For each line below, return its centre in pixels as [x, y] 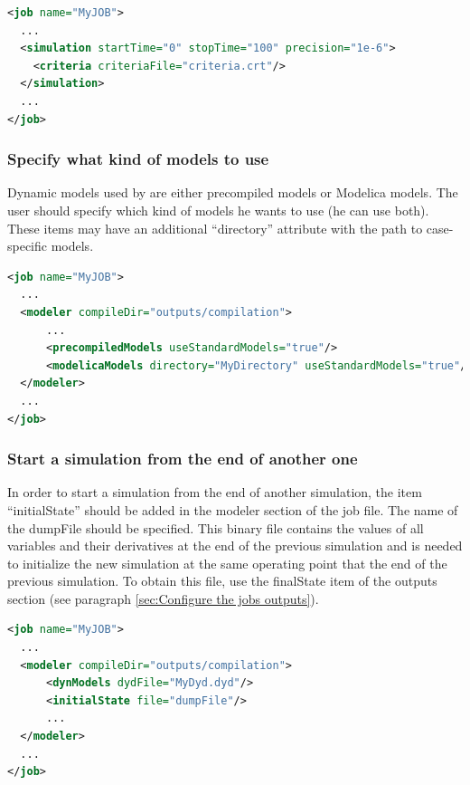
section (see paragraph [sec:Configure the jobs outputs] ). [163, 598]
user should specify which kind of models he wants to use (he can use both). [218, 210]
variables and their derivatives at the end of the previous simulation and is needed [235, 546]
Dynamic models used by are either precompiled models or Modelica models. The [233, 192]
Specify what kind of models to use [138, 159]
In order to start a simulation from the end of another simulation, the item [215, 492]
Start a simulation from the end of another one [183, 459]
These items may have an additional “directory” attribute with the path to [215, 228]
